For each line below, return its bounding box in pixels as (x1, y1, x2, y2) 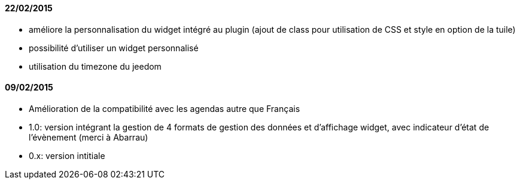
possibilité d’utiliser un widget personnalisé (29, 42, 199, 53)
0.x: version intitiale (29, 150, 105, 161)
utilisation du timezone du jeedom (29, 61, 162, 71)
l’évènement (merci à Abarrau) (29, 132, 148, 142)
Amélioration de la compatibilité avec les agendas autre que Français (29, 103, 300, 114)
